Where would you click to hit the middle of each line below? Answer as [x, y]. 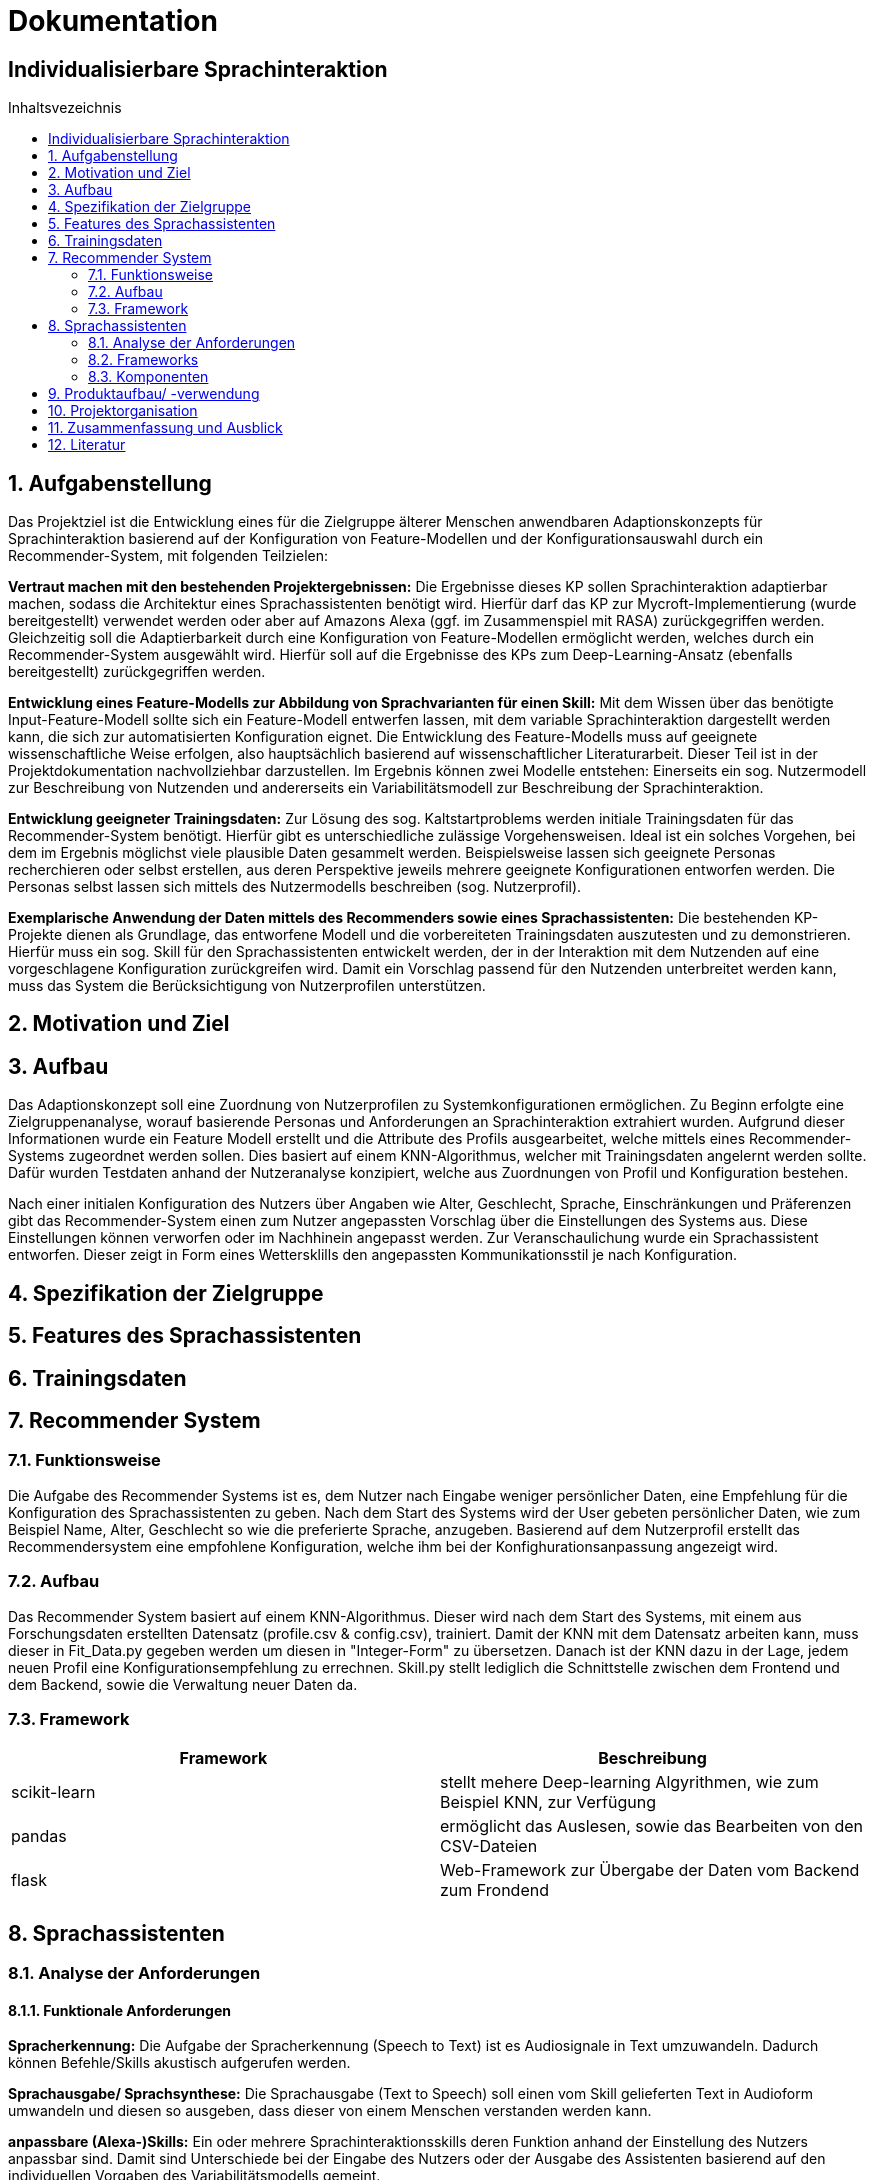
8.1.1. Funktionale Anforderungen [119, 2010]
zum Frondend [494, 1890]
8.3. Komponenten [148, 377]
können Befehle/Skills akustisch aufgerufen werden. [179, 2063]
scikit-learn [53, 1792]
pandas [39, 1836]
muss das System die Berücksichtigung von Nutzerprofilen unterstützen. [247, 986]
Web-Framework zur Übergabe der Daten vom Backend [650, 1870]
